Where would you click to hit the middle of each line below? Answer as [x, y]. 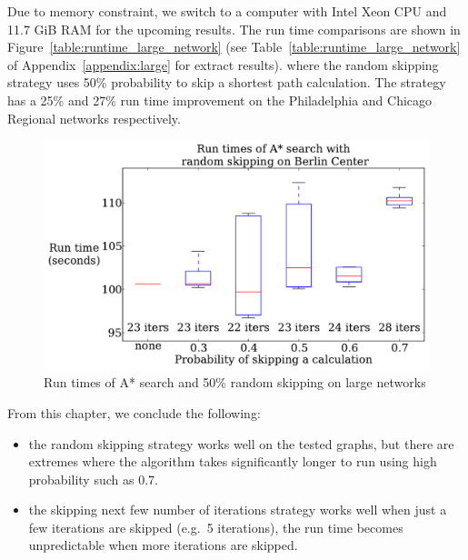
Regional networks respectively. [94, 118]
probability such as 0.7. [93, 479]
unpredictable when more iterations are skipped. [163, 545]
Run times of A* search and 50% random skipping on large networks [235, 382]
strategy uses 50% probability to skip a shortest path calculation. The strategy [227, 82]
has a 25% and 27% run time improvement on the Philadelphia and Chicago [220, 100]
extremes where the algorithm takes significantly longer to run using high [233, 461]
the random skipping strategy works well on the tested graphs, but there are [241, 443]
